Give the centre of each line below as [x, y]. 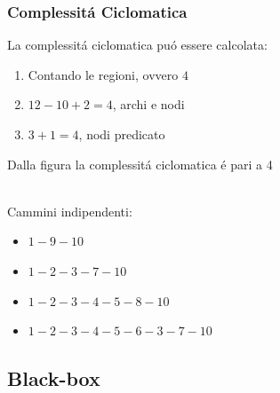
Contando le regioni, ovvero [103, 74]
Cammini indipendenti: [70, 211]
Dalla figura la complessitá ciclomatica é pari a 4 [140, 164]
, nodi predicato [122, 134]
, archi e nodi [148, 104]
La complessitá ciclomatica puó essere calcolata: [137, 45]
